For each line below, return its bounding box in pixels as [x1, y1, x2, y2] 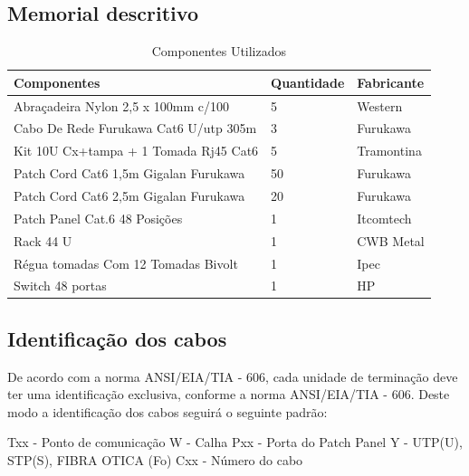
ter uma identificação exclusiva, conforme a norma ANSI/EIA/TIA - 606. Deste [7, 385, 450, 404]
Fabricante [357, 72, 425, 91]
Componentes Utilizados [151, 42, 287, 61]
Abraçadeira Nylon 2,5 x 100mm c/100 [14, 96, 230, 115]
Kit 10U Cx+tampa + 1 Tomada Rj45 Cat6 [14, 141, 259, 160]
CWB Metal [357, 231, 425, 250]
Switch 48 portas [14, 276, 107, 295]
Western [357, 96, 403, 115]
